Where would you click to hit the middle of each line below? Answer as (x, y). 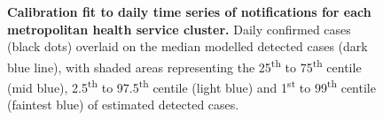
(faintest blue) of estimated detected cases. (123, 105)
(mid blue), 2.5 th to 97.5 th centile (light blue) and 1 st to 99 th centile (191, 86)
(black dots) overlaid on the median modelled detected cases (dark (188, 46)
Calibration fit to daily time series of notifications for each (189, 11)
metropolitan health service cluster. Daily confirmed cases (179, 29)
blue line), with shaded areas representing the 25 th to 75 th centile (184, 65)
